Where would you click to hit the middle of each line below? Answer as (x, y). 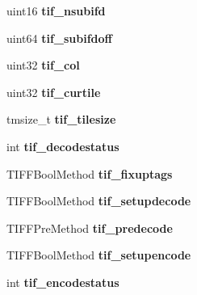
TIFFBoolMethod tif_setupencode (99, 255)
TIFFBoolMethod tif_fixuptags (90, 173)
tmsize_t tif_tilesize (61, 119)
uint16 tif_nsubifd (56, 11)
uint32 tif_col (43, 65)
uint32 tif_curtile (54, 92)
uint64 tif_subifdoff (60, 38)
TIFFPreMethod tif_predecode (90, 228)
